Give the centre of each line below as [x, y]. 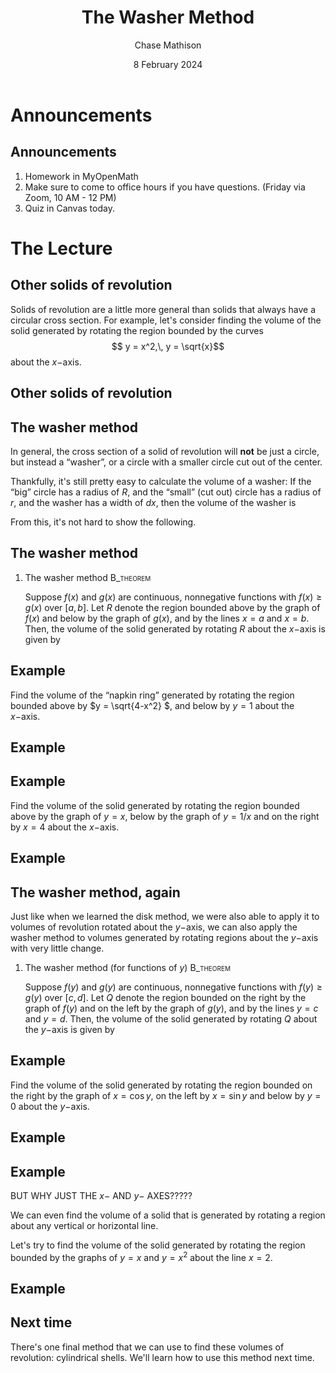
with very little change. [57, 948]
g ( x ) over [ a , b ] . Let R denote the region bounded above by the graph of [172, 607]
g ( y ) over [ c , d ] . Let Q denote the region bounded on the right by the [165, 997]
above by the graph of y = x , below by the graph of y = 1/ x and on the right [165, 816]
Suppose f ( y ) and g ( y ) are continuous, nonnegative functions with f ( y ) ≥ [173, 987]
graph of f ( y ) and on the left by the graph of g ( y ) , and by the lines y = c [171, 1008]
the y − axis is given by [69, 1029]
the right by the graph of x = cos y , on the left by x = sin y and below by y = [166, 1095]
